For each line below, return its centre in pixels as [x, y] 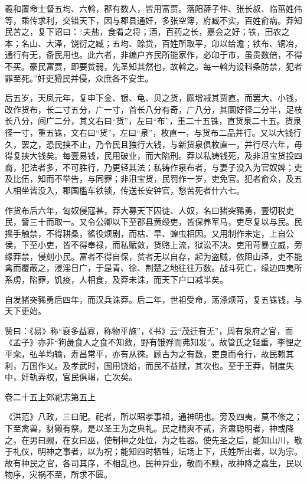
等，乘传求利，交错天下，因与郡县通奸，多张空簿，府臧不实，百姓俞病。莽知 [153, 20]
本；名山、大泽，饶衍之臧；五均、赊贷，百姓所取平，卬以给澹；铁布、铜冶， [153, 43]
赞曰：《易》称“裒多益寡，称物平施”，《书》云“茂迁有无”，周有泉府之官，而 [149, 330]
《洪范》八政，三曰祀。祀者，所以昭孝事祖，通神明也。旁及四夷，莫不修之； [153, 416]
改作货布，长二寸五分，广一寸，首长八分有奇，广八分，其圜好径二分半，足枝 [153, 109]
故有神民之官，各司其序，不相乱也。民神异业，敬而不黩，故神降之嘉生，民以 [153, 462]
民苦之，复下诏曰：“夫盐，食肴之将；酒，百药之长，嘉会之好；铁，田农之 [147, 32]
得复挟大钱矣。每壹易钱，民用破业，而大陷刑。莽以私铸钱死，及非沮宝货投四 [153, 156]
